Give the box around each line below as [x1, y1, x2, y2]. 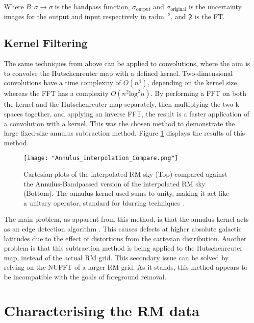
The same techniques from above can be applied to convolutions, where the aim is [4, 58, 250, 69]
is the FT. [194, 11, 225, 22]
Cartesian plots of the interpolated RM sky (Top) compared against [24, 169, 228, 179]
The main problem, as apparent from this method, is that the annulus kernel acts [4, 214, 249, 224]
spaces [4, 109, 23, 119]
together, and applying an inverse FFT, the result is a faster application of [25, 109, 250, 119]
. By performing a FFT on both [151, 88, 246, 98]
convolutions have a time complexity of [4, 77, 121, 88]
